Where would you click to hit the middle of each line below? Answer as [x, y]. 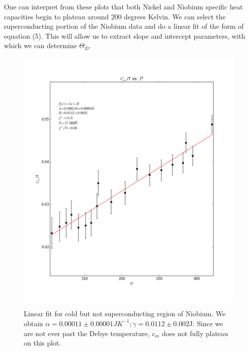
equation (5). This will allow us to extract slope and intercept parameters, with [125, 35]
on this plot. [42, 343]
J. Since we [206, 323]
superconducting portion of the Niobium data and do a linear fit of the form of [124, 26]
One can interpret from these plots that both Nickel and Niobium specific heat [124, 6]
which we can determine [41, 45]
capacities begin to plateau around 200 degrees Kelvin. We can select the [115, 16]
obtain [33, 323]
